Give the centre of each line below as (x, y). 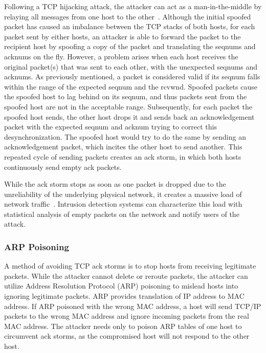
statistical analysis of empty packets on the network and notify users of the (122, 214)
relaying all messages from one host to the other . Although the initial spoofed (128, 16)
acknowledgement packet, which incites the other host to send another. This (123, 147)
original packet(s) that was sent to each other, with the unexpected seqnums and (131, 66)
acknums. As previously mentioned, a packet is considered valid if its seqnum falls (132, 76)
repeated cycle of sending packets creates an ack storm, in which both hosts (123, 156)
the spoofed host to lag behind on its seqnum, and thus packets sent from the (126, 96)
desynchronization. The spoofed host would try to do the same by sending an (125, 136)
